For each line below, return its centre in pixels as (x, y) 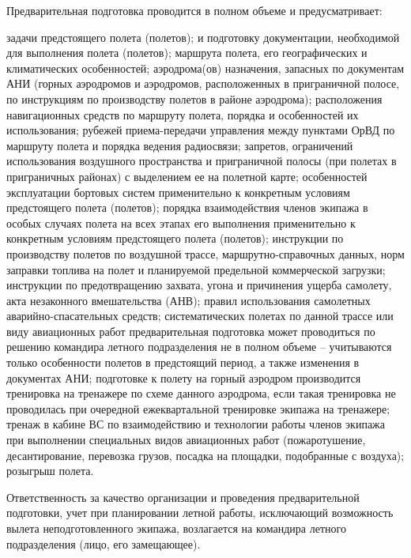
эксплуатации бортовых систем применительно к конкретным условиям (178, 192)
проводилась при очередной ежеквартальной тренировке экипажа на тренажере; (198, 408)
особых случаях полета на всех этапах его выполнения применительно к (181, 222)
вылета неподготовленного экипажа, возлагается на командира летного (176, 528)
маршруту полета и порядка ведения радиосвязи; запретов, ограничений (180, 145)
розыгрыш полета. (50, 471)
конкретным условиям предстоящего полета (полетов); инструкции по (175, 238)
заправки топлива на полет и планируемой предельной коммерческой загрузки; (196, 269)
